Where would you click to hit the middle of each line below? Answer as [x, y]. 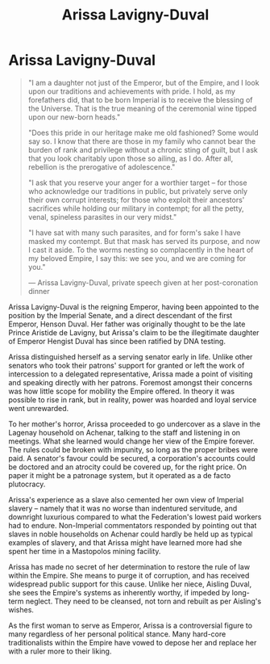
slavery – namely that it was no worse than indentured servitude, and [123, 508]
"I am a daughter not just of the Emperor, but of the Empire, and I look [143, 82]
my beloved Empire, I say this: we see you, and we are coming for [137, 258]
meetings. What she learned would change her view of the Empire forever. [132, 441]
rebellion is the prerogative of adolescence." [102, 166]
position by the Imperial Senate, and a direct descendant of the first [120, 315]
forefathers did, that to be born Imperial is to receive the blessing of [140, 99]
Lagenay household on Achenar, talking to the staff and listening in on [124, 432]
